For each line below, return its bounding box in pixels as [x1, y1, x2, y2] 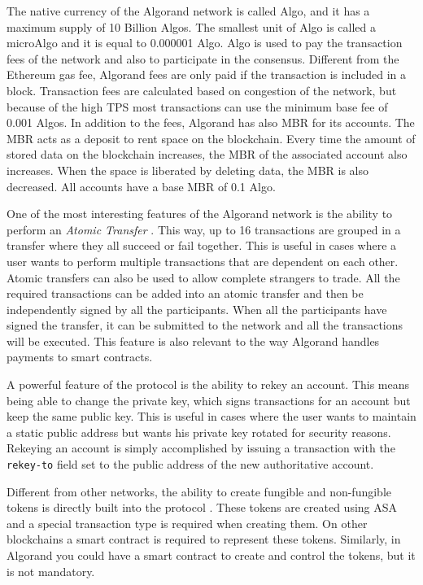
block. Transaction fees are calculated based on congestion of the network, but [7, 81, 397, 98]
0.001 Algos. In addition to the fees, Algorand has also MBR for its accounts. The [7, 114, 415, 131]
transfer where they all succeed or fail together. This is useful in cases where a [7, 237, 397, 254]
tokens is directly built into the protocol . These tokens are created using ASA [7, 499, 398, 516]
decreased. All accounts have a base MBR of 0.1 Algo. [7, 177, 276, 194]
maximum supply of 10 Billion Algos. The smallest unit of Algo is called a [7, 18, 377, 35]
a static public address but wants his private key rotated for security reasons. [7, 423, 391, 440]
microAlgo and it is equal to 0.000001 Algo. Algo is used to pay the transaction [7, 34, 403, 51]
